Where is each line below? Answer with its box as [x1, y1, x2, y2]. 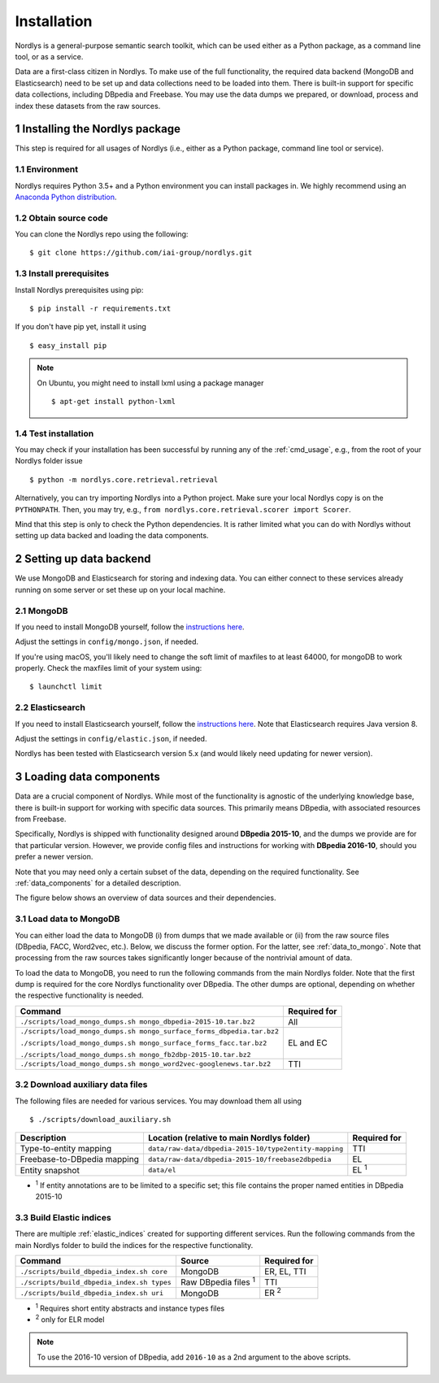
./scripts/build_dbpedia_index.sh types [20, 1277, 172, 1286]
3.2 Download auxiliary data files [15, 1079, 148, 1090]
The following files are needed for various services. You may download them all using [15, 1096, 302, 1106]
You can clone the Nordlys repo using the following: [15, 229, 189, 239]
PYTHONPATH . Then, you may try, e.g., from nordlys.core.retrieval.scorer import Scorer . [15, 504, 351, 514]
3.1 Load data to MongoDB [15, 913, 120, 924]
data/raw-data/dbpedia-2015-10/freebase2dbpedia [147, 1155, 332, 1163]
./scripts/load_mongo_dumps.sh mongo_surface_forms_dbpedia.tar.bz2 [20, 1027, 280, 1036]
